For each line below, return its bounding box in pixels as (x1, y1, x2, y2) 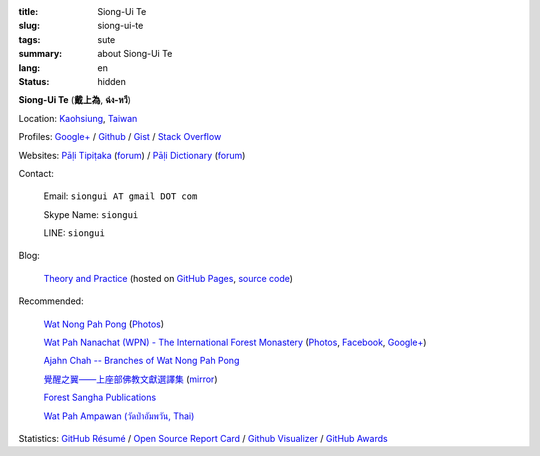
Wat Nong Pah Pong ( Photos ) (43, 318, 165, 330)
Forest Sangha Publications (43, 391, 157, 404)
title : (18, 6, 39, 17)
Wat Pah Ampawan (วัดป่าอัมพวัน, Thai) (43, 410, 195, 422)
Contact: (18, 167, 55, 179)
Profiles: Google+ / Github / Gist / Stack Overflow (18, 131, 222, 143)
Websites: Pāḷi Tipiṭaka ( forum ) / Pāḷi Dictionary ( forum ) (18, 149, 246, 161)
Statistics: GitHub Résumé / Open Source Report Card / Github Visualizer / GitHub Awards (18, 432, 389, 444)
